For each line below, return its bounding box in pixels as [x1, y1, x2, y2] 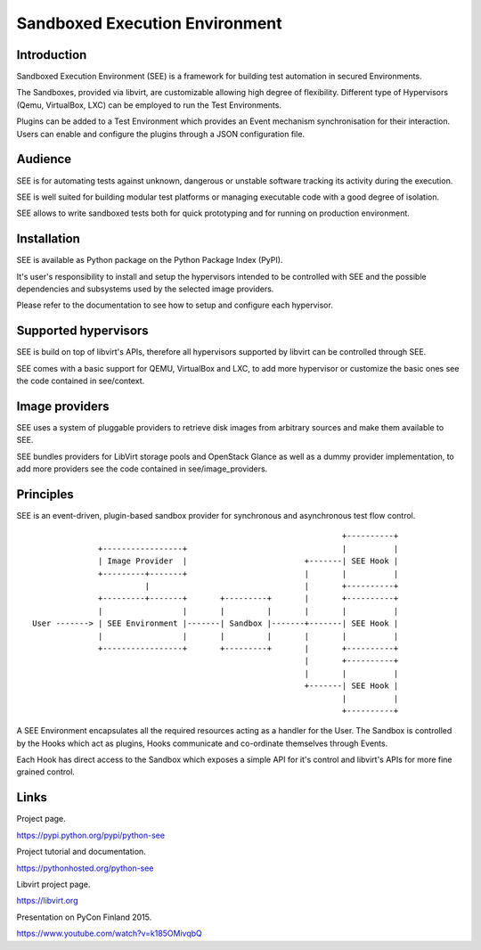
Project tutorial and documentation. [16, 847, 146, 857]
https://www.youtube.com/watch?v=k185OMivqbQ [16, 928, 202, 939]
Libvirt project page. [16, 879, 91, 889]
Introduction [16, 47, 87, 62]
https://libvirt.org [16, 896, 78, 906]
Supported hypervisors [16, 323, 149, 339]
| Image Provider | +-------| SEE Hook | [98, 556, 399, 566]
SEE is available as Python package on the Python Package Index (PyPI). [16, 255, 283, 266]
